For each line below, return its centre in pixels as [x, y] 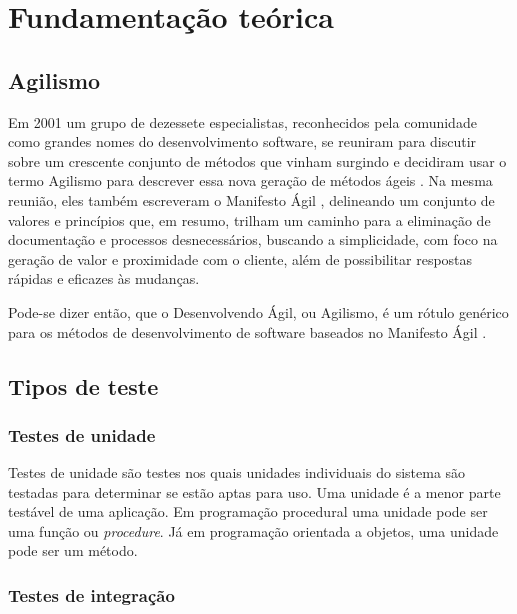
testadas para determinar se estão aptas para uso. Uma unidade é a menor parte [254, 491]
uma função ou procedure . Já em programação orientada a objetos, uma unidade [253, 530]
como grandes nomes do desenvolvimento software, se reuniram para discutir [242, 141]
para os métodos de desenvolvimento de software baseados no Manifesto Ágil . [247, 331]
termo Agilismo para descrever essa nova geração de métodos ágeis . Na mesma [250, 180]
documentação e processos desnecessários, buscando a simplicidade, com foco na [253, 239]
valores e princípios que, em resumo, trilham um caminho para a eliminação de [249, 219]
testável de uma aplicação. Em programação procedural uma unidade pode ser [248, 511]
